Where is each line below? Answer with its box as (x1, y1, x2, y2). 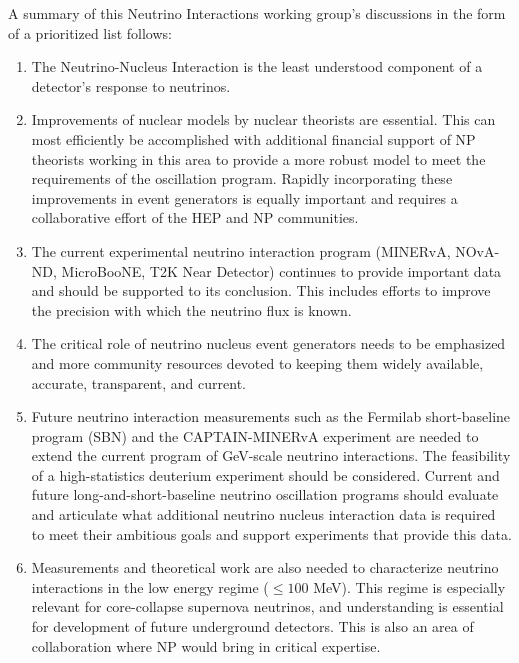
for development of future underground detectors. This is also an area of (31, 616, 474, 637)
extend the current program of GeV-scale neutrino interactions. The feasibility (31, 445, 511, 466)
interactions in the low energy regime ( (31, 576, 269, 597)
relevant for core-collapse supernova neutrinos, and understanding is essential (31, 596, 504, 617)
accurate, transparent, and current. (31, 372, 246, 393)
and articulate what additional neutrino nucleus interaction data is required (31, 504, 496, 525)
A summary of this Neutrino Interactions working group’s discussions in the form (8, 3, 506, 23)
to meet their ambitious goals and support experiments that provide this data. (31, 523, 512, 544)
